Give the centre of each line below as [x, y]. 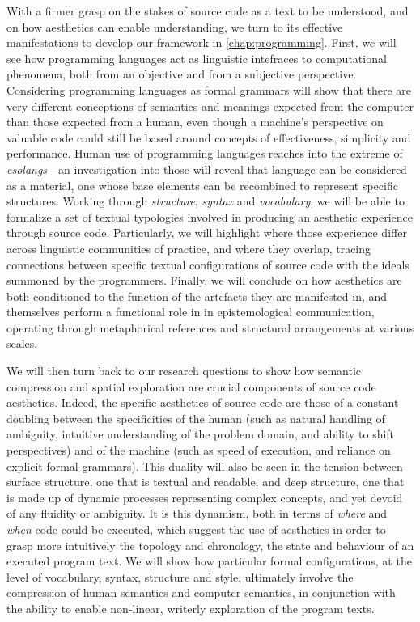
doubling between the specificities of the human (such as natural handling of [196, 418]
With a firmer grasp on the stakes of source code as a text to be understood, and [208, 11]
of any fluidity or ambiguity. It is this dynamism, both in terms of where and [197, 513]
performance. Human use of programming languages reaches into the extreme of [205, 153]
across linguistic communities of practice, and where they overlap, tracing [189, 248]
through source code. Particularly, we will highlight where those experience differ [207, 233]
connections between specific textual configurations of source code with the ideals [208, 264]
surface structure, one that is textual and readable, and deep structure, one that [206, 482]
